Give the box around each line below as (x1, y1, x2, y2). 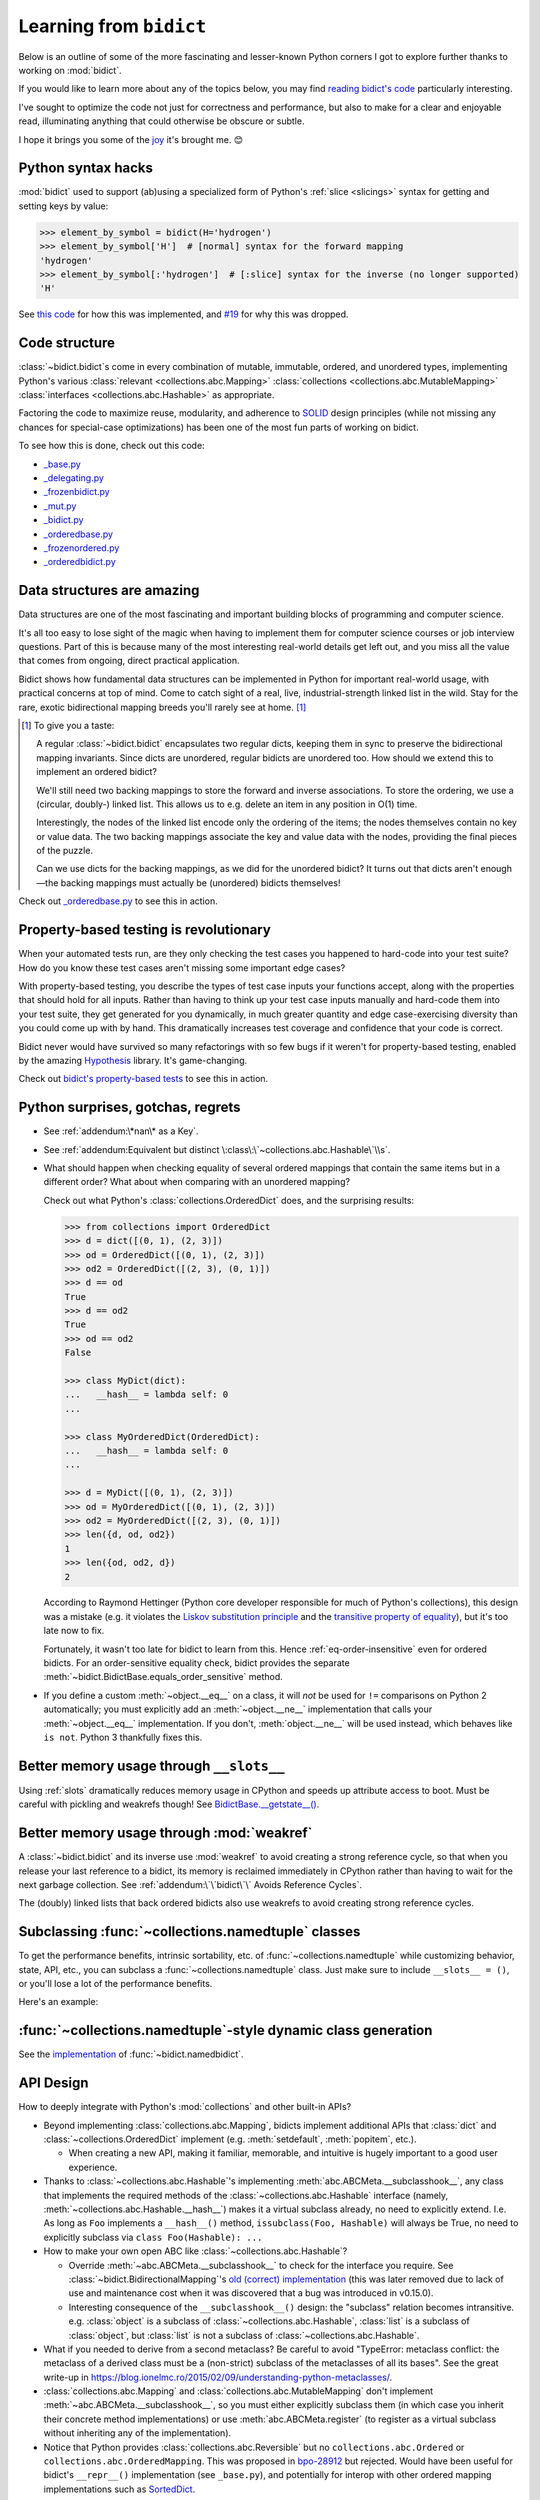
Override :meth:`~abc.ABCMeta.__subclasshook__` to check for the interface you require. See (68, 2259, 454, 2271)
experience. (68, 2161, 118, 2173)
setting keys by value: (18, 200, 109, 212)
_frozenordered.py (43, 541, 120, 554)
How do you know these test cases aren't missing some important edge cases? (18, 961, 346, 974)
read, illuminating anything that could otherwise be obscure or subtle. (18, 115, 305, 127)
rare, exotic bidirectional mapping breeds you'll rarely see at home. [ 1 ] (18, 701, 307, 713)
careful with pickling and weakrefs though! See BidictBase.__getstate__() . (18, 1798, 320, 1810)
